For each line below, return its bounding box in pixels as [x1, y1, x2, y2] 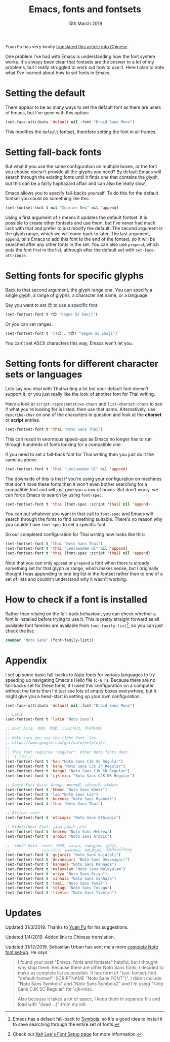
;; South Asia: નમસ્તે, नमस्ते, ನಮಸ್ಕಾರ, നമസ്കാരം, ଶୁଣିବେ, [5, 843, 118, 848]
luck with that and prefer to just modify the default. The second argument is [5, 225, 163, 232]
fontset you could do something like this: [5, 196, 90, 202]
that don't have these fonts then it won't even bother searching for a [5, 481, 148, 487]
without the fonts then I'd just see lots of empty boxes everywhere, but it [5, 687, 157, 694]
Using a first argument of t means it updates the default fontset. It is [5, 214, 148, 220]
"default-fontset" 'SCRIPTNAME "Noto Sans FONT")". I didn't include [17, 975, 162, 982]
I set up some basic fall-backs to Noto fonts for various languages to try [5, 672, 155, 678]
